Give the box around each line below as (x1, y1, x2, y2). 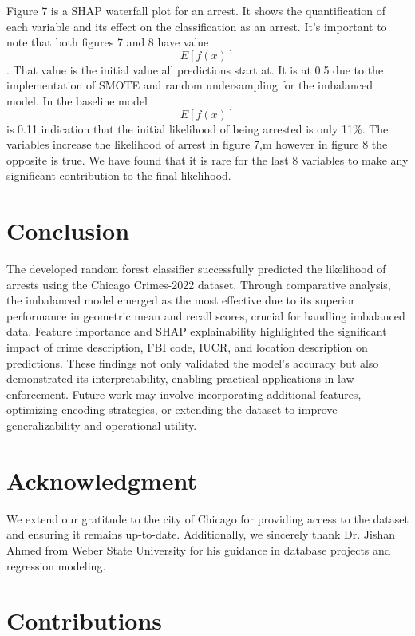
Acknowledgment (6, 463, 197, 496)
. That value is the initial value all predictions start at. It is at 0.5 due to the (6, 61, 384, 78)
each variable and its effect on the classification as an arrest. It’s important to (6, 18, 387, 34)
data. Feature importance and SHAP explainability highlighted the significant (6, 323, 387, 340)
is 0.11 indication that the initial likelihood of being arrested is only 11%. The (6, 120, 389, 137)
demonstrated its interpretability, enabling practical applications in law (6, 370, 354, 387)
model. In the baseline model (6, 92, 148, 109)
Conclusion (6, 214, 130, 247)
